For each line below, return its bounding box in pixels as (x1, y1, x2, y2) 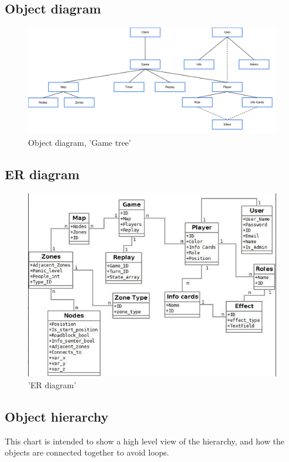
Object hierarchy (5, 407, 109, 425)
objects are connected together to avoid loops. (5, 446, 169, 458)
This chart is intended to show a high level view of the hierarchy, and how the (5, 434, 284, 447)
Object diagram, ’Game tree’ (28, 136, 131, 148)
